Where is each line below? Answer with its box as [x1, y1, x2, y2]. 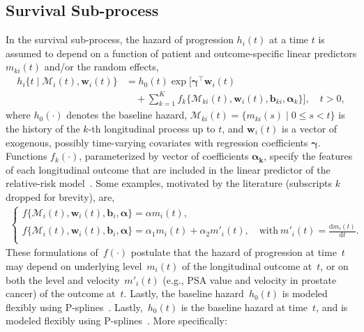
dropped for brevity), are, [6, 189, 115, 204]
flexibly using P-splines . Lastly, [6, 299, 143, 314]
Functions [6, 149, 47, 163]
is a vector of [282, 121, 338, 136]
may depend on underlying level [6, 258, 142, 273]
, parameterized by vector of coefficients [79, 149, 249, 163]
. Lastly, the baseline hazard [123, 286, 244, 301]
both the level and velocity [6, 272, 120, 287]
